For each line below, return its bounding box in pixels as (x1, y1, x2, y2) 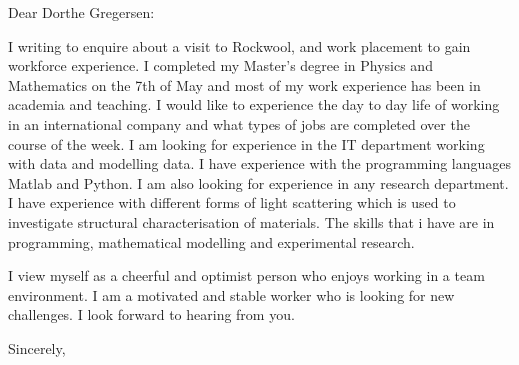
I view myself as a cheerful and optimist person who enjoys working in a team (8, 265, 485, 286)
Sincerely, (8, 337, 66, 358)
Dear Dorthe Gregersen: (8, 2, 155, 22)
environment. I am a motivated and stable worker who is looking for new (8, 284, 455, 305)
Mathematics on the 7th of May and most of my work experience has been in (8, 74, 481, 95)
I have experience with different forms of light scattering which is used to (8, 192, 456, 213)
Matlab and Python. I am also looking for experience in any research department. (8, 172, 509, 193)
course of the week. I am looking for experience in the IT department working (8, 133, 485, 154)
